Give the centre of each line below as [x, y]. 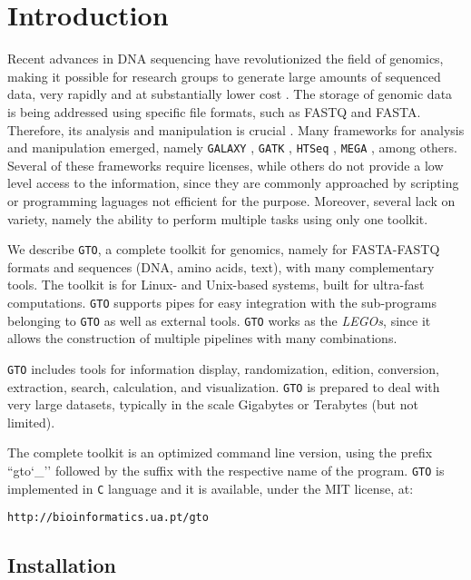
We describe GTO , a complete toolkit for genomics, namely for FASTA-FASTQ [224, 249]
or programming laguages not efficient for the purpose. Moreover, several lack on [231, 200]
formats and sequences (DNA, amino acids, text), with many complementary [221, 266]
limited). [31, 422]
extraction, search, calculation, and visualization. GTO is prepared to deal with [224, 386]
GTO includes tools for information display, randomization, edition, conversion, [223, 368]
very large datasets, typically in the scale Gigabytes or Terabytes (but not [213, 404]
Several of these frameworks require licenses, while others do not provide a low [226, 165]
